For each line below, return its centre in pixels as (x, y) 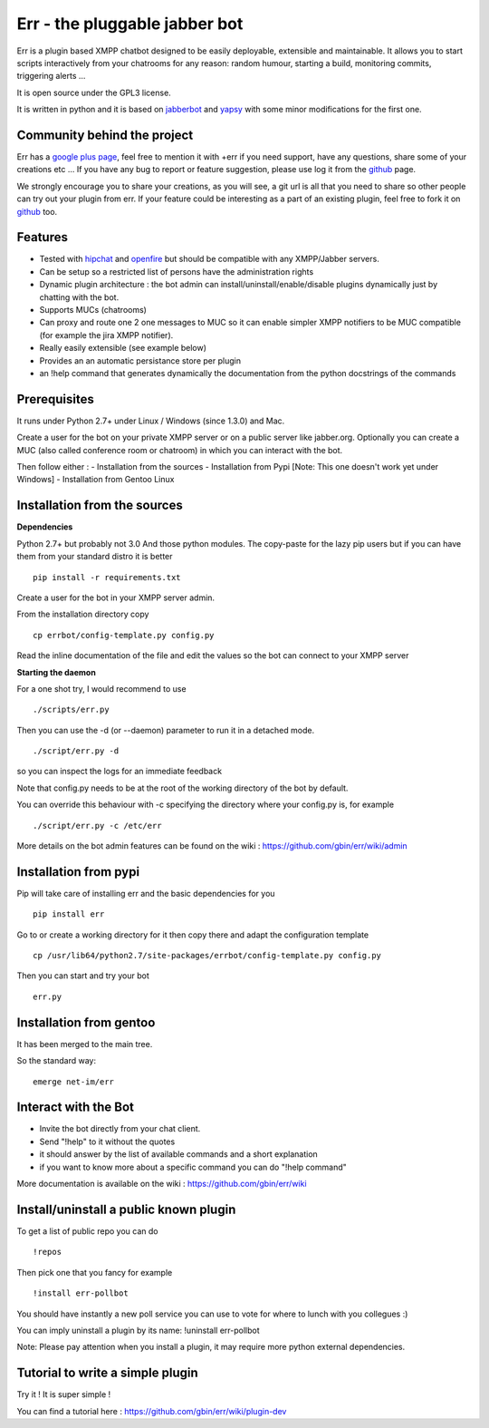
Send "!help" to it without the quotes (107, 1141)
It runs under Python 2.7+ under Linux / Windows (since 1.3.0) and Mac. (151, 421)
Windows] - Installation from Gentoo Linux (96, 480)
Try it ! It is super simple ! (64, 1394)
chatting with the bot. (79, 297)
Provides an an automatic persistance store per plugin (140, 360)
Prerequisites (55, 399)
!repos (48, 1252)
